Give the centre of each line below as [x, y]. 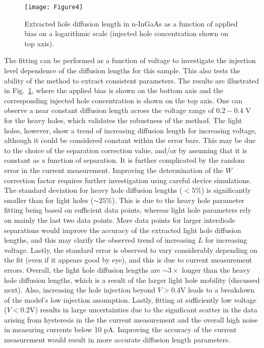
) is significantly [226, 190]
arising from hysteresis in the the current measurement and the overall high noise [131, 319]
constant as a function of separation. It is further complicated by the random [125, 160]
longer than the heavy [216, 269]
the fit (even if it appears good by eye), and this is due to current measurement [128, 260]
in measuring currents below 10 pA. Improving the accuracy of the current [121, 329]
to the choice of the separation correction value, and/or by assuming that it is [126, 150]
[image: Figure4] [54, 7]
